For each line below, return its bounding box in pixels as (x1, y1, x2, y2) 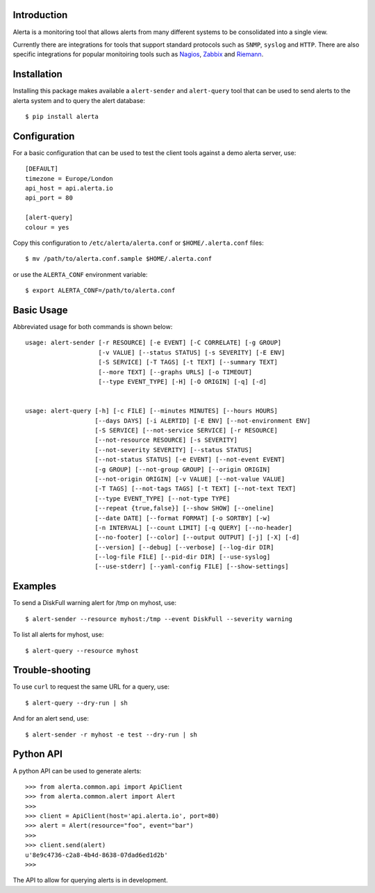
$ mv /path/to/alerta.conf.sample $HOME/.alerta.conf (25, 255, 212, 263)
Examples (12, 581, 57, 593)
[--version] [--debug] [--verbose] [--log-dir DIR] (94, 543, 274, 551)
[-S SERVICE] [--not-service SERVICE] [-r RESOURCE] (94, 426, 278, 434)
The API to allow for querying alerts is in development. (12, 876, 168, 885)
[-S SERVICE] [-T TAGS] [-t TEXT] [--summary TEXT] (98, 358, 278, 367)
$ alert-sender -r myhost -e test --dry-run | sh (25, 730, 198, 739)
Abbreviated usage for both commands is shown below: (12, 323, 173, 331)
